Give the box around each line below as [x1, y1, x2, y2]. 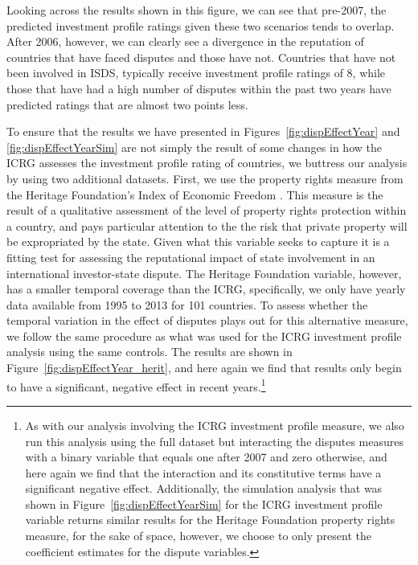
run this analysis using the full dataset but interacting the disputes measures [25, 432, 404, 449]
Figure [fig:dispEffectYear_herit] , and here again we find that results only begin [6, 359, 402, 376]
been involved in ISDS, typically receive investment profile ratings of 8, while [6, 64, 386, 81]
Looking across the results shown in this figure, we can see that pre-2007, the [6, 2, 387, 18]
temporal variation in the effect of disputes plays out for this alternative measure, [6, 312, 408, 329]
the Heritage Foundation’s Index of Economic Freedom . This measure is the [6, 186, 383, 203]
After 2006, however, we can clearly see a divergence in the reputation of [6, 33, 364, 50]
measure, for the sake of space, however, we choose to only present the [25, 527, 371, 544]
